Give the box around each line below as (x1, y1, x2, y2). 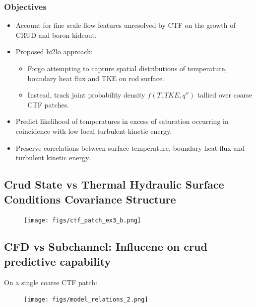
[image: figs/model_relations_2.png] (24, 296, 148, 304)
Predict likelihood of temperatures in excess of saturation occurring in (15, 116, 229, 126)
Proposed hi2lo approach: (15, 46, 93, 57)
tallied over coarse (197, 90, 253, 100)
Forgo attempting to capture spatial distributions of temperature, (27, 63, 227, 73)
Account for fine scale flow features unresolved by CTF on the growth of (15, 20, 236, 30)
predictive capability (4, 253, 111, 269)
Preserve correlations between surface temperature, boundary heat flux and (15, 142, 245, 153)
